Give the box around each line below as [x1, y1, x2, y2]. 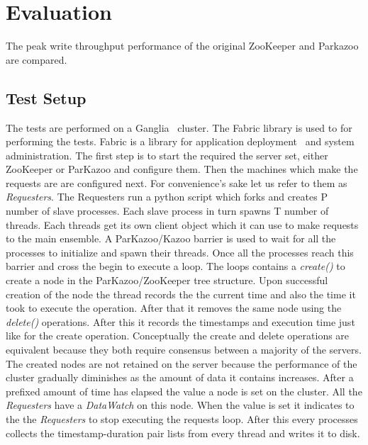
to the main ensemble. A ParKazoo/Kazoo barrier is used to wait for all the [6, 231, 336, 246]
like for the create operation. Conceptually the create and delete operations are [6, 328, 350, 343]
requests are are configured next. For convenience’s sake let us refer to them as [6, 175, 347, 190]
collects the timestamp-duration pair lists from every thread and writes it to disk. [6, 425, 360, 440]
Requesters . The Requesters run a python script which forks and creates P [6, 189, 328, 204]
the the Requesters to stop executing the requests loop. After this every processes [6, 411, 358, 426]
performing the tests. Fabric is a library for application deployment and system [6, 134, 355, 149]
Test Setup [6, 86, 87, 108]
